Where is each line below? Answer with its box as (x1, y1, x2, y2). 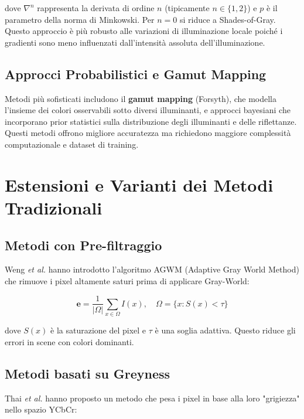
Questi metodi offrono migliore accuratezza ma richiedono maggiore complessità (5, 127, 291, 139)
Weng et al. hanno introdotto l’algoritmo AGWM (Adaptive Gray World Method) (5, 263, 299, 275)
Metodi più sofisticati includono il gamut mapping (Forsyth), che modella (5, 92, 277, 104)
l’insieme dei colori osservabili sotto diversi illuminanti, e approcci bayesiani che (5, 104, 291, 116)
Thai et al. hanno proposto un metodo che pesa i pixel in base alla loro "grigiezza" (5, 391, 300, 404)
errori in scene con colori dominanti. (5, 335, 134, 348)
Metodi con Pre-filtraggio (5, 236, 162, 254)
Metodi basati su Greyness (5, 364, 170, 382)
